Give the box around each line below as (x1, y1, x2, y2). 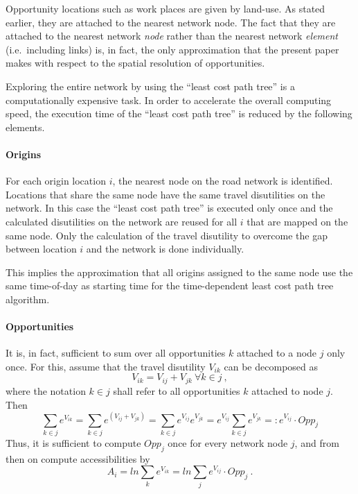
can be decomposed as (224, 359, 319, 373)
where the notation (6, 383, 86, 398)
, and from (294, 435, 339, 450)
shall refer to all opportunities (113, 383, 240, 398)
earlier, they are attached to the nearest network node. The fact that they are (6, 15, 336, 29)
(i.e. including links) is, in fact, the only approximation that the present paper (6, 42, 339, 56)
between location (6, 241, 77, 256)
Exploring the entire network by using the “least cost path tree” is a (6, 78, 295, 93)
